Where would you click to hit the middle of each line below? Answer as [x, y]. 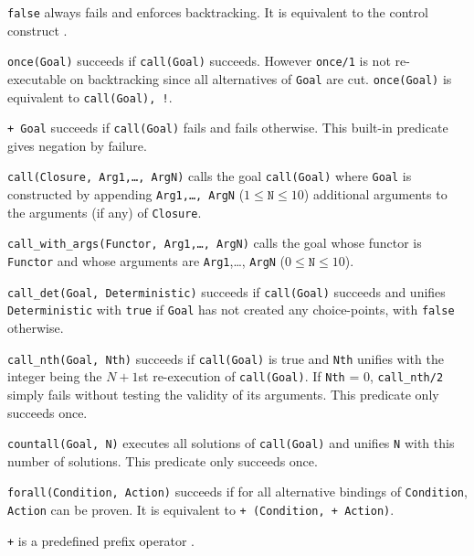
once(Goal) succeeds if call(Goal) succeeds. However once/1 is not [199, 61]
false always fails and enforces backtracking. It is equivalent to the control [218, 12]
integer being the [55, 376]
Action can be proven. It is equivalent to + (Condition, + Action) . [201, 510]
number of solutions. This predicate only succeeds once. [163, 460]
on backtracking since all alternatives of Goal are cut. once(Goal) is [261, 78]
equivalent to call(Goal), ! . [90, 96]
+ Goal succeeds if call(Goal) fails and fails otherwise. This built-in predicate [228, 128]
